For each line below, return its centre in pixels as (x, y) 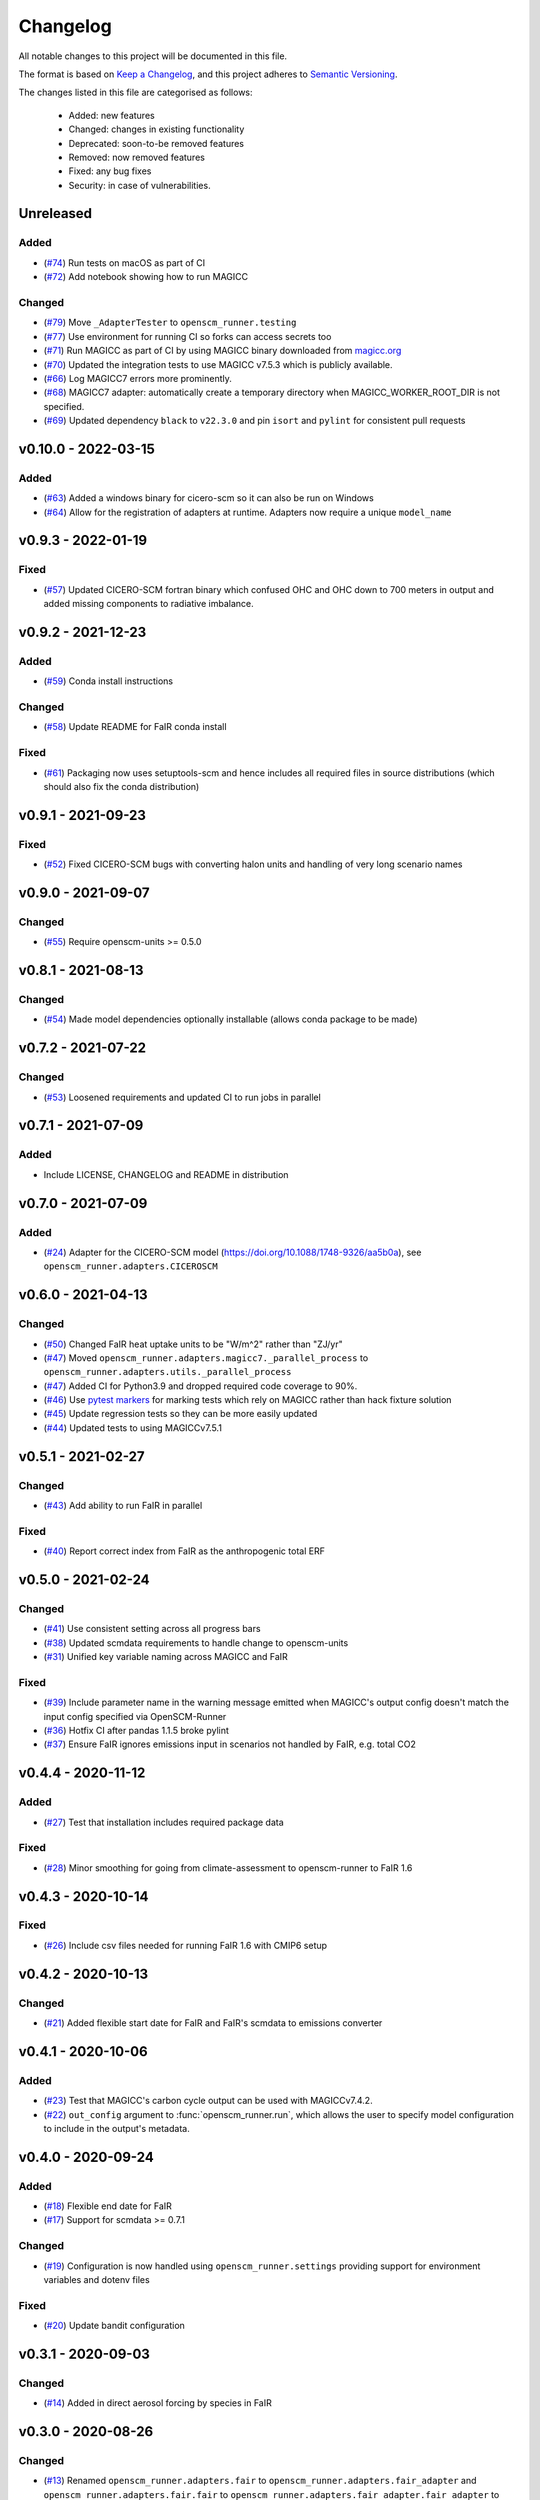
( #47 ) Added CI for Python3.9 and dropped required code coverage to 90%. (200, 1386)
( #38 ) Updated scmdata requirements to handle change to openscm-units (196, 1642)
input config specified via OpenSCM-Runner (135, 1716)
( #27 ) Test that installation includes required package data (163, 1822)
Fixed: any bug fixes (110, 171)
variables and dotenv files (96, 2280)
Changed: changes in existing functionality (156, 129)
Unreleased (55, 213)
